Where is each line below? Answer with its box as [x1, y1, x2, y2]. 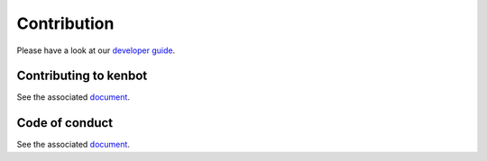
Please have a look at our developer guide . [16, 45, 176, 56]
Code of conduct [16, 115, 114, 130]
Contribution [16, 13, 115, 33]
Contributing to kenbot [16, 68, 148, 84]
